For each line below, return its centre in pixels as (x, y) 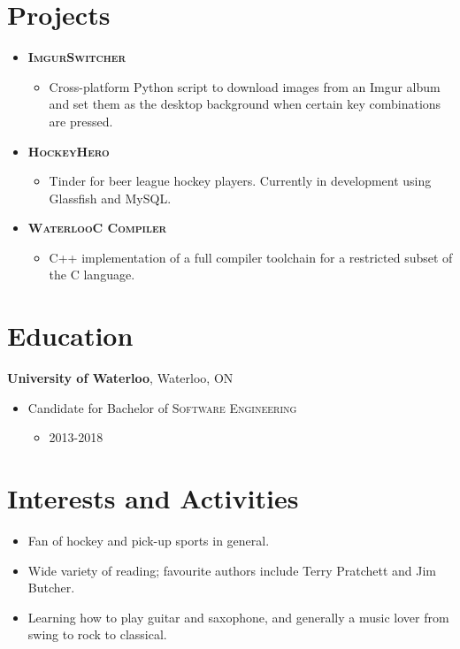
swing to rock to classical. (97, 634)
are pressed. (81, 121)
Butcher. (51, 588)
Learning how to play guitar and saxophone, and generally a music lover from (238, 617)
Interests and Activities (153, 498)
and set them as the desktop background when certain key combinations (245, 104)
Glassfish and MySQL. (110, 198)
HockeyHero (69, 151)
